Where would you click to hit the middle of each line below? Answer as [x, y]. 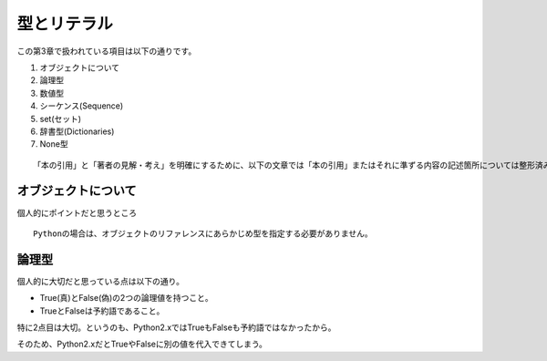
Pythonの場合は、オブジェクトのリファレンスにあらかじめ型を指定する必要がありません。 [203, 233]
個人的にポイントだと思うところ [77, 212]
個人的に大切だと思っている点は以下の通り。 [101, 281]
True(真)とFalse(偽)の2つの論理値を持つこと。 [126, 298]
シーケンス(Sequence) [82, 106]
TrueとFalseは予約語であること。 [102, 311]
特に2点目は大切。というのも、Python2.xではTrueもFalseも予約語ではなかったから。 [176, 327]
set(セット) [61, 119]
